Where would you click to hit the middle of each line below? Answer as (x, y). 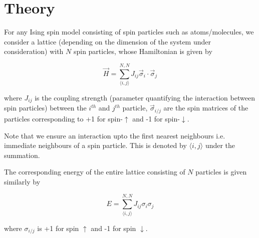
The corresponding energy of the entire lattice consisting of (95, 172)
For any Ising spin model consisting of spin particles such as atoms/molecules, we (129, 32)
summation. (22, 155)
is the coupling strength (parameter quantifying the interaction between (145, 98)
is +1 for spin (58, 228)
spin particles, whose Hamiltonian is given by (143, 51)
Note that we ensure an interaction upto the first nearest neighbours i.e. (115, 135)
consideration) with (34, 51)
